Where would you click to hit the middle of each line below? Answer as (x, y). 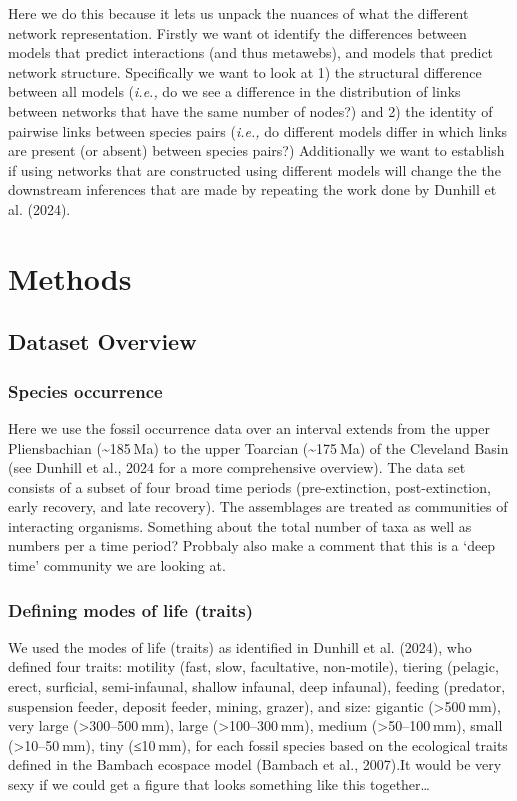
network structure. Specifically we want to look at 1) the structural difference (245, 71)
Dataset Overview (102, 341)
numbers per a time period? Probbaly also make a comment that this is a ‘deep (252, 545)
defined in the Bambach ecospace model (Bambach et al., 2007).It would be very (255, 764)
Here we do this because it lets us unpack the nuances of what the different (238, 13)
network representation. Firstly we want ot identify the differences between (237, 32)
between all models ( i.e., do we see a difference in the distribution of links (234, 91)
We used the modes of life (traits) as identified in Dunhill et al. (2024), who (240, 646)
